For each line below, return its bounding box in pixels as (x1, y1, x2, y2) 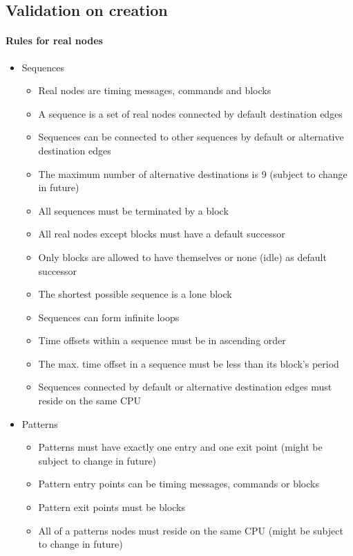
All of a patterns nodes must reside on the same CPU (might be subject (38, 523, 343, 537)
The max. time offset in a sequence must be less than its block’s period (38, 356, 339, 370)
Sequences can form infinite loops (38, 310, 180, 324)
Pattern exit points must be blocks (38, 500, 186, 514)
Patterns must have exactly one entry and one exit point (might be (38, 440, 323, 454)
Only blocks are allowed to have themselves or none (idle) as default (38, 249, 327, 264)
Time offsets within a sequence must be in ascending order (38, 333, 286, 348)
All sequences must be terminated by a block (38, 203, 229, 217)
